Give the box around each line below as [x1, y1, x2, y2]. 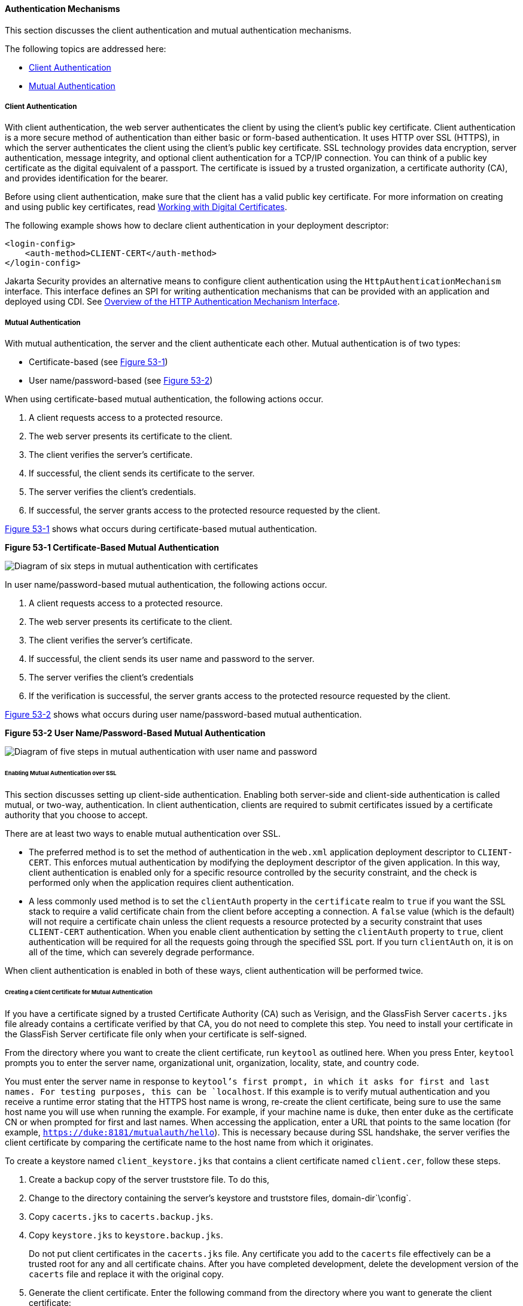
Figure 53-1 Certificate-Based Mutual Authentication [5, 542, 219, 553]
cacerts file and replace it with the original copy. [29, 1268, 224, 1279]
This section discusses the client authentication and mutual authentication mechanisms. [5, 25, 352, 35]
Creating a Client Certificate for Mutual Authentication [5, 988, 153, 995]
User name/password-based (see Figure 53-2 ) [29, 375, 213, 386]
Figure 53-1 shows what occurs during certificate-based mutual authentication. [5, 524, 317, 534]
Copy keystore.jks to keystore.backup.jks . [29, 1229, 223, 1240]
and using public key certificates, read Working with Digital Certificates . [5, 202, 287, 212]
